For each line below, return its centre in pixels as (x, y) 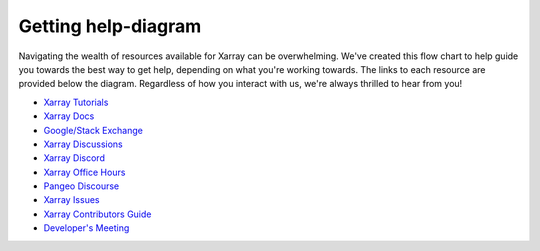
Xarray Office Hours (84, 172)
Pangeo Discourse (81, 186)
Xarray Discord (74, 158)
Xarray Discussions (83, 144)
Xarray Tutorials (76, 102)
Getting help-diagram (110, 26)
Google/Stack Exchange (93, 130)
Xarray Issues (71, 200)
